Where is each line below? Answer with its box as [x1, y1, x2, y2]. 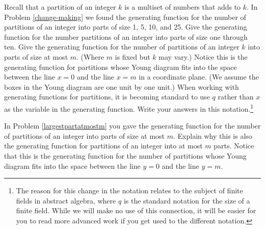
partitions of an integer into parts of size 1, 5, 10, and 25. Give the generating [4, 21, 247, 32]
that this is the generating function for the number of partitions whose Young [4, 150, 247, 161]
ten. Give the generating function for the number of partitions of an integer [4, 41, 240, 52]
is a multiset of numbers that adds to [124, 2, 241, 12]
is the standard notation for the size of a [123, 195, 250, 206]
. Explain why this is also [173, 130, 252, 141]
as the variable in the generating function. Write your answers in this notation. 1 [4, 101, 253, 114]
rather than [218, 91, 254, 102]
